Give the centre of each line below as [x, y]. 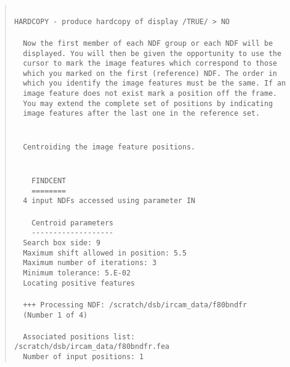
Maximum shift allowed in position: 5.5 [105, 253]
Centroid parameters [72, 223]
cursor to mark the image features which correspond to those [150, 64]
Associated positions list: [79, 337]
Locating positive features [79, 283]
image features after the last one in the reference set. [141, 114]
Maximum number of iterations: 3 [90, 263]
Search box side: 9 [62, 243]
